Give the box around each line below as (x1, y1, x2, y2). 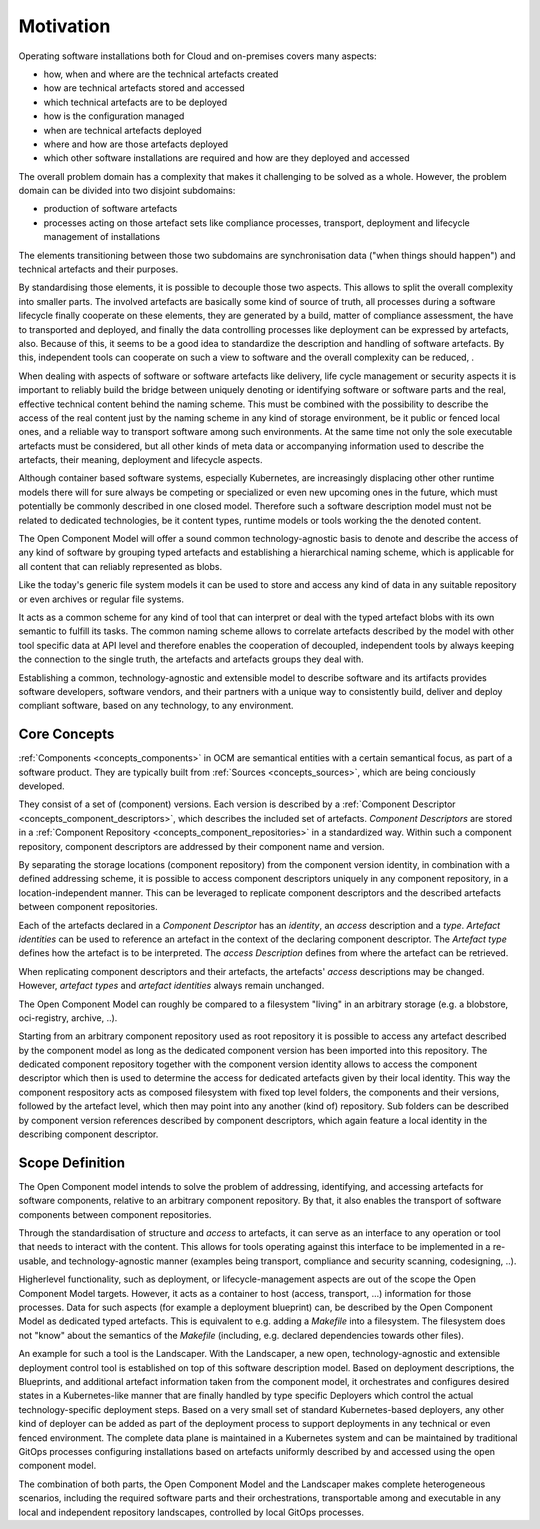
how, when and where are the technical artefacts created (43, 68, 279, 80)
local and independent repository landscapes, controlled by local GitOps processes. (18, 1506, 365, 1518)
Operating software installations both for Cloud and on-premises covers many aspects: (18, 50, 377, 62)
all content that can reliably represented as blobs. (18, 560, 223, 572)
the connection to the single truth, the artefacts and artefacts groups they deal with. (18, 653, 364, 665)
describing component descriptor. (18, 1128, 159, 1140)
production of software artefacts (43, 203, 178, 215)
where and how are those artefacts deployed (43, 138, 229, 150)
